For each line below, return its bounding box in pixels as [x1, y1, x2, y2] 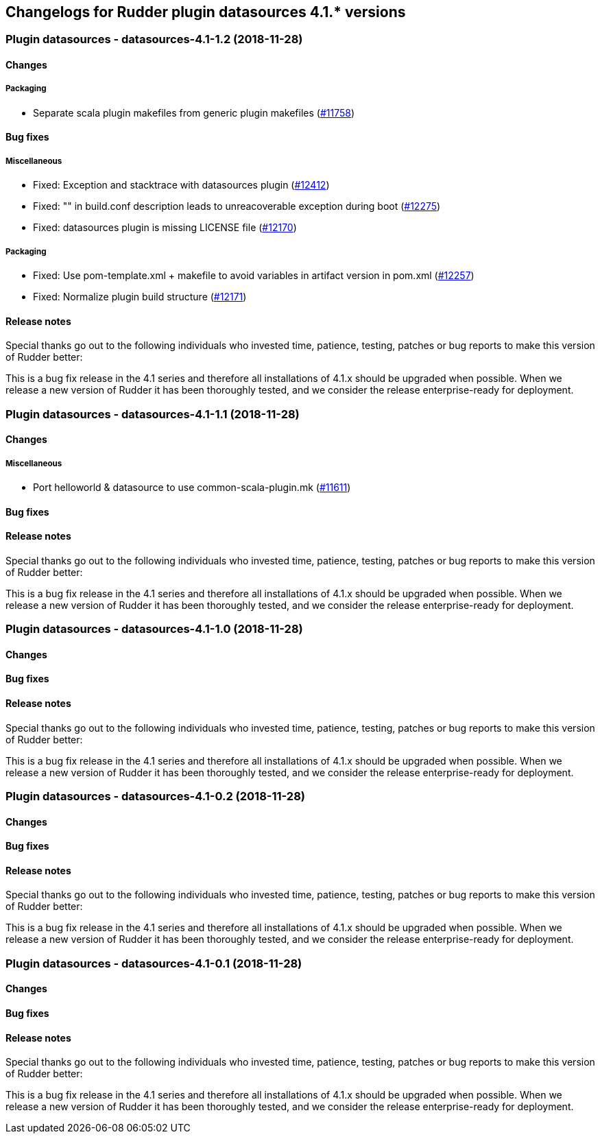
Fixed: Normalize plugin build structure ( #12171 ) [33, 290, 247, 302]
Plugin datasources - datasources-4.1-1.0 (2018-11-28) [5, 622, 303, 636]
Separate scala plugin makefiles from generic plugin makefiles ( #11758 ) [33, 106, 355, 119]
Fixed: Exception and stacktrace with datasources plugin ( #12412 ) [33, 179, 330, 191]
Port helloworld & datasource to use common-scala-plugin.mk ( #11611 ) [33, 481, 351, 493]
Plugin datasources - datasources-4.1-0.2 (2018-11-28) [5, 789, 305, 803]
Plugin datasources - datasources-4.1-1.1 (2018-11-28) [5, 407, 300, 421]
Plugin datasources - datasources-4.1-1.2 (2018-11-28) [5, 32, 303, 47]
